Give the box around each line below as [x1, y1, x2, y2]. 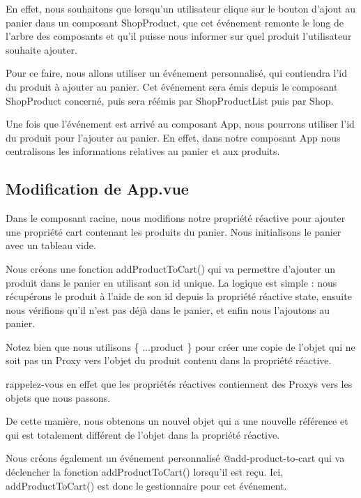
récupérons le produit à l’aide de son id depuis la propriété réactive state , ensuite [6, 289, 352, 303]
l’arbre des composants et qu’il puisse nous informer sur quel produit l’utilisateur [6, 29, 352, 43]
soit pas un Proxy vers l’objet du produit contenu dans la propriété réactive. [6, 353, 332, 368]
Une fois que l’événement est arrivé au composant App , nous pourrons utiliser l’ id [6, 116, 355, 131]
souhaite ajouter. [6, 42, 77, 56]
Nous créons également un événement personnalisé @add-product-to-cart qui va [6, 451, 345, 465]
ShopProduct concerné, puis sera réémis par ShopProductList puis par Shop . [6, 93, 334, 107]
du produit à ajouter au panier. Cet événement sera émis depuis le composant [6, 79, 338, 93]
